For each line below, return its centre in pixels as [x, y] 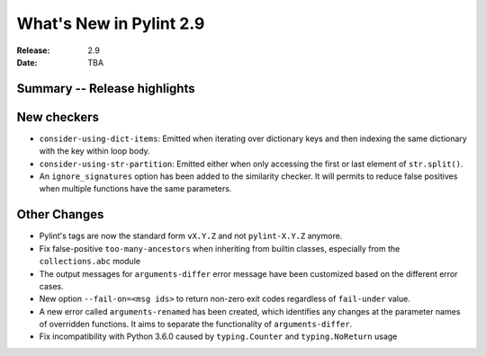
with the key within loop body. [94, 151]
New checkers [58, 117]
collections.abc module [90, 262]
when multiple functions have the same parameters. [135, 189]
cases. [51, 286]
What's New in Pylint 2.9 [111, 23]
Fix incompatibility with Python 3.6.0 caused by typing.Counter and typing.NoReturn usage [218, 336]
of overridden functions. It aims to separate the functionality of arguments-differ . [196, 325]
